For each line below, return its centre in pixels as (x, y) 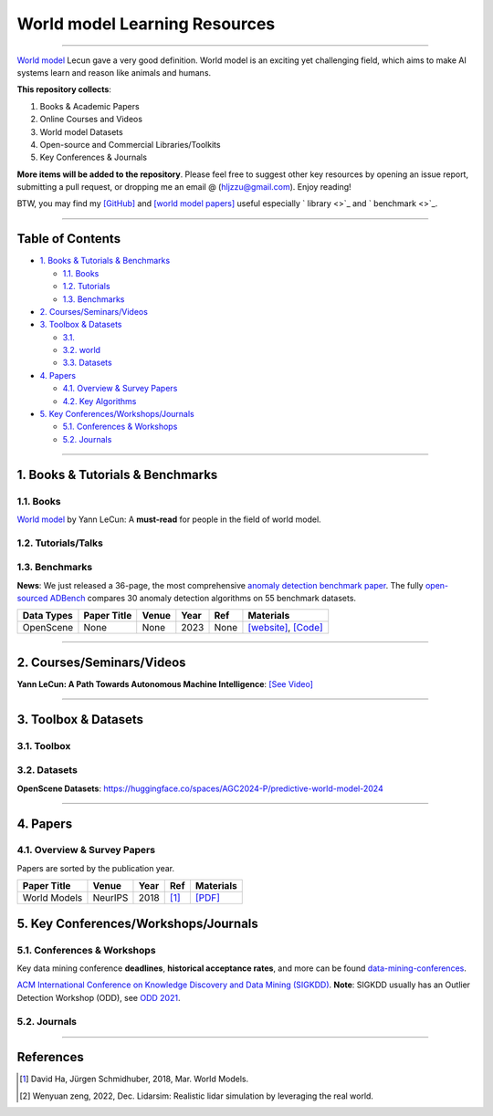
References (50, 1057)
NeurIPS (110, 898)
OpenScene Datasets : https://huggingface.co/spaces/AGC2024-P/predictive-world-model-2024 (200, 788)
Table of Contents (69, 239)
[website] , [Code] (285, 628)
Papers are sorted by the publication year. (96, 868)
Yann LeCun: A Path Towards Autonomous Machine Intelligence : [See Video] (165, 683)
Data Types (47, 616)
